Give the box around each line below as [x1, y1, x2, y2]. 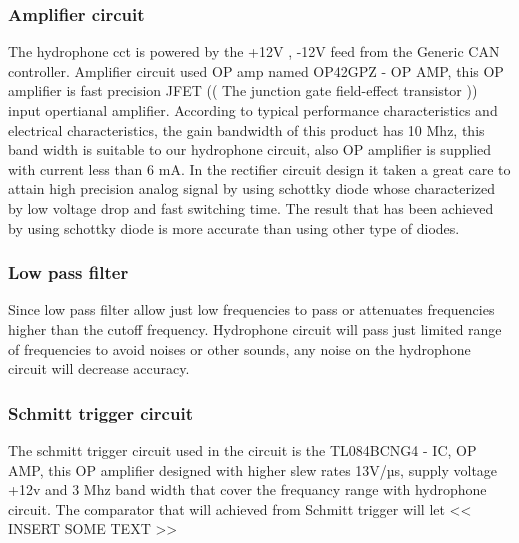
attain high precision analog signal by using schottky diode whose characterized [8, 178, 496, 199]
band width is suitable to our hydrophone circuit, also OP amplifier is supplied [8, 139, 492, 160]
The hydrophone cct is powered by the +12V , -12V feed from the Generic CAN [8, 41, 500, 62]
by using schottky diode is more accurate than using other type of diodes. [8, 217, 460, 238]
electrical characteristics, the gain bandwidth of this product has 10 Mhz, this [8, 119, 485, 140]
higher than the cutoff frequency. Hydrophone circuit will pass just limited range [8, 318, 502, 339]
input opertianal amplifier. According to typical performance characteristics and [8, 100, 498, 120]
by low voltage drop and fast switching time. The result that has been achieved [8, 197, 494, 218]
